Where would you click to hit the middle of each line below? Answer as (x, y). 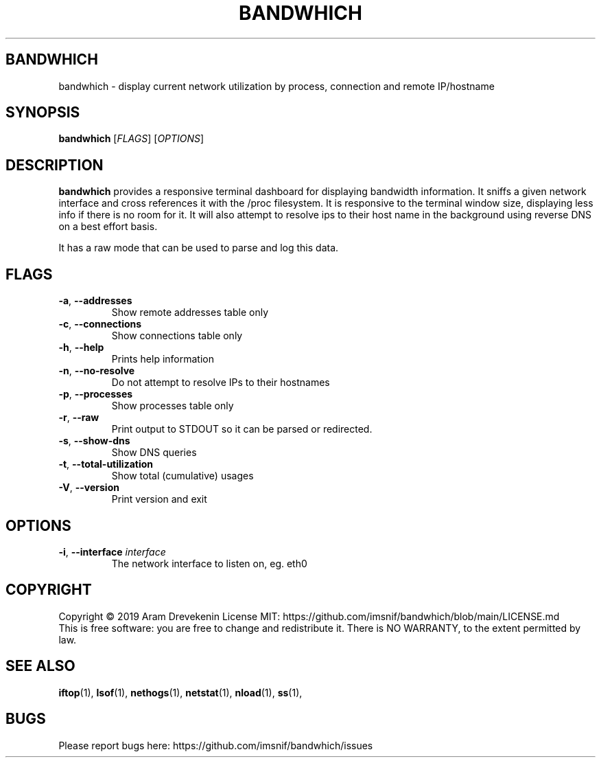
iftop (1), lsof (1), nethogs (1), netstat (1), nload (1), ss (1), (180, 692)
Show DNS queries (154, 453)
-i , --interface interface (112, 551)
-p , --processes (96, 394)
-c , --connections (100, 324)
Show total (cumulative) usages (182, 476)
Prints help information (163, 359)
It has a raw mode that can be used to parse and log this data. (199, 248)
